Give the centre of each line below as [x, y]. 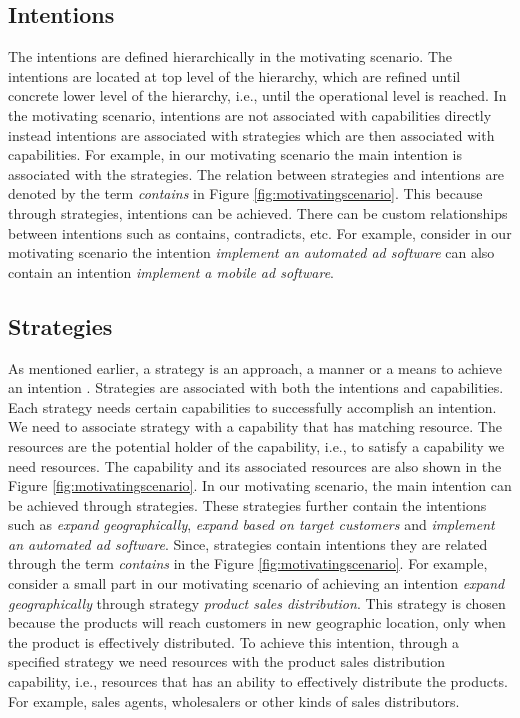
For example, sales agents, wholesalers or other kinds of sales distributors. [234, 700]
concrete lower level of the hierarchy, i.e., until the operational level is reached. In [257, 95]
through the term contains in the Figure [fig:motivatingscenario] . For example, [248, 563]
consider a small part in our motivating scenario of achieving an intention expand [256, 583]
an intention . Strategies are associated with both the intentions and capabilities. [256, 387]
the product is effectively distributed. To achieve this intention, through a [234, 641]
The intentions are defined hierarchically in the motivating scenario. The [230, 56]
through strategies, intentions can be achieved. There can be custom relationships [258, 212]
